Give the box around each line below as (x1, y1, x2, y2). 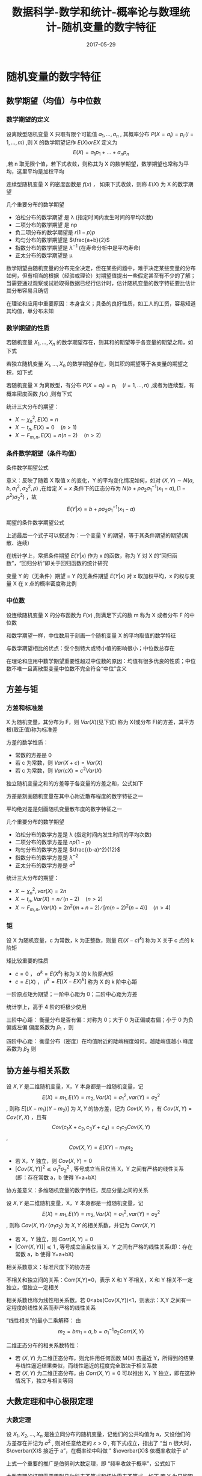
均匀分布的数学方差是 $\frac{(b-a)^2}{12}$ (14, 845, 121, 853)
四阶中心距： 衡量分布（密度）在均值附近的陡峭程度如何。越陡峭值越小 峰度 (6, 1037, 194, 1045)
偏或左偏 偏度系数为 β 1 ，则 (6, 1024, 74, 1032)
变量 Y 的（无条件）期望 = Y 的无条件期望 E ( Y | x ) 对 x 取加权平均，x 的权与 (6, 573, 190, 580)
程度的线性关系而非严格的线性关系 (11, 1304, 96, 1312)
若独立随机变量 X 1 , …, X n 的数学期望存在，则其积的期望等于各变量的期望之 (6, 360, 188, 369)
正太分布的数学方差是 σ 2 (14, 861, 76, 869)
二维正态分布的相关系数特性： (6, 1341, 80, 1349)
